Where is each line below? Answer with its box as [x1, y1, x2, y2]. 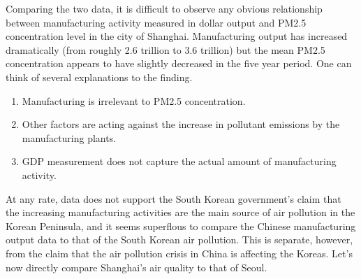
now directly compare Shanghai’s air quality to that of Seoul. [6, 259, 267, 274]
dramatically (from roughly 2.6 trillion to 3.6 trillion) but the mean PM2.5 [6, 42, 325, 57]
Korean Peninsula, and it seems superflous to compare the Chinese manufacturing [6, 218, 356, 233]
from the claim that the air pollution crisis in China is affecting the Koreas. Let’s [6, 245, 353, 260]
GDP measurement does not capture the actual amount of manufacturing [22, 154, 337, 169]
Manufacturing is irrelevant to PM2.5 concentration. [22, 93, 246, 108]
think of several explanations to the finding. [6, 69, 193, 84]
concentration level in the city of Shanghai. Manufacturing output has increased [6, 29, 348, 43]
